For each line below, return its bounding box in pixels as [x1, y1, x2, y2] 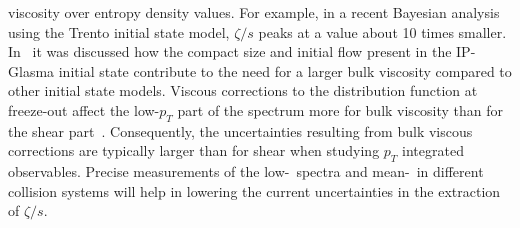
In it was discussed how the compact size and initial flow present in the [8, 41, 452, 62]
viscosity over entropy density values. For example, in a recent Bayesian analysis [8, 2, 500, 22]
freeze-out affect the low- [8, 99, 160, 120]
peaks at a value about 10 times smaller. [258, 21, 507, 42]
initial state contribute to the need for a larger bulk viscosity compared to [58, 60, 512, 81]
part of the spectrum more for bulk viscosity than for [177, 99, 504, 120]
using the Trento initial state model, [8, 21, 230, 42]
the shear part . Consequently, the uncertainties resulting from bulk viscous [8, 120, 473, 141]
